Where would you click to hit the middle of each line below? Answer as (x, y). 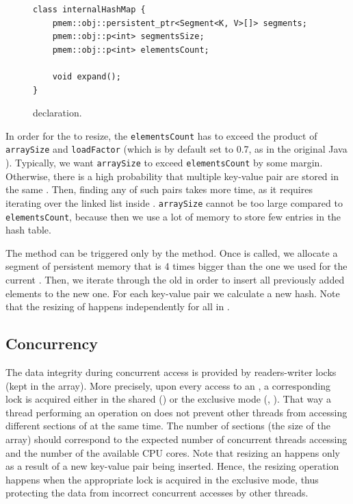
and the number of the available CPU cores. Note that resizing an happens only (173, 452)
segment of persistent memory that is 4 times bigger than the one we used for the (176, 266)
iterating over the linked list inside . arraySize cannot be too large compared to (174, 202)
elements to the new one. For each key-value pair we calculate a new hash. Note (173, 293)
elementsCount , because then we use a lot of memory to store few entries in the (173, 216)
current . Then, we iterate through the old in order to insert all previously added (175, 279)
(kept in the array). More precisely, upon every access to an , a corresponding (168, 385)
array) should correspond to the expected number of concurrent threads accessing (176, 439)
